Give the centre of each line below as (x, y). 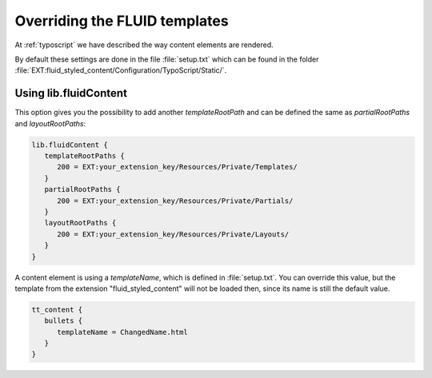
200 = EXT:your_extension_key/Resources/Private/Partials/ (175, 201)
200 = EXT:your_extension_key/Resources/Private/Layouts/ (173, 234)
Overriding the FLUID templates (122, 21)
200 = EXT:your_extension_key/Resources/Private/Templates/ (177, 167)
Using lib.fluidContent (71, 93)
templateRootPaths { (85, 156)
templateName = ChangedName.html (122, 332)
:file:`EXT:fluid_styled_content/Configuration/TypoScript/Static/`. (121, 70)
